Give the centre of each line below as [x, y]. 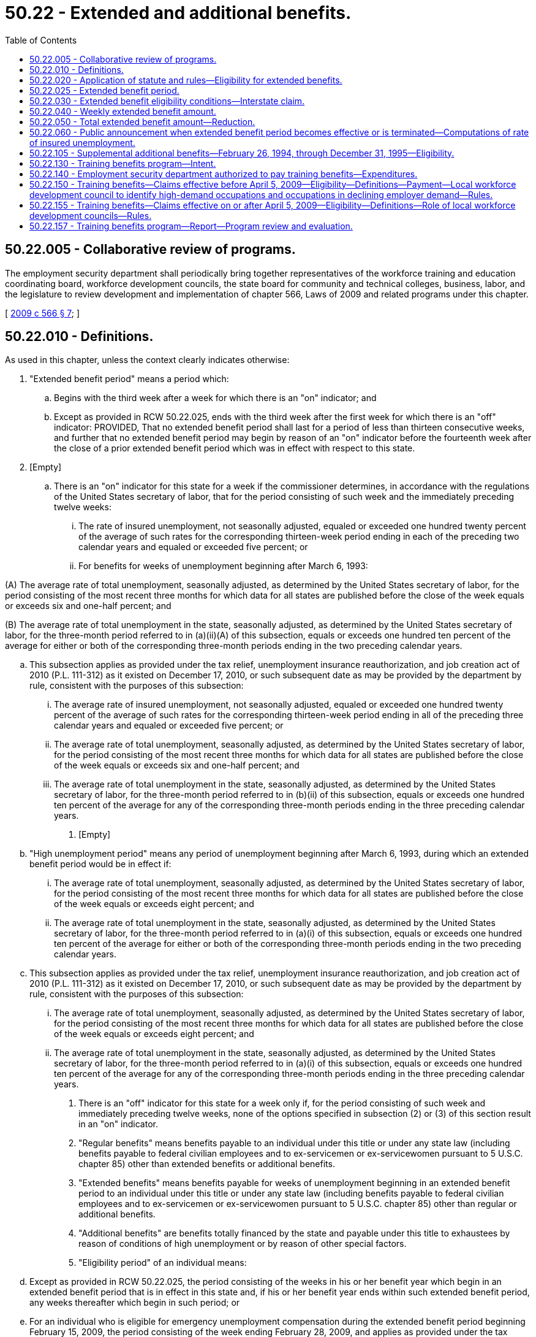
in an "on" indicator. [118, 1124]
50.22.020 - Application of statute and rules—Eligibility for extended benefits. [186, 80]
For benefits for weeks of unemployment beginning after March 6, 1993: [223, 566]
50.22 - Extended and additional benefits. [178, 13]
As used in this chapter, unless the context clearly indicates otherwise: [147, 360]
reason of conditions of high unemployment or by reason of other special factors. [243, 1244]
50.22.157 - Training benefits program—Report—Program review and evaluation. [191, 226]
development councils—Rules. [91, 215]
